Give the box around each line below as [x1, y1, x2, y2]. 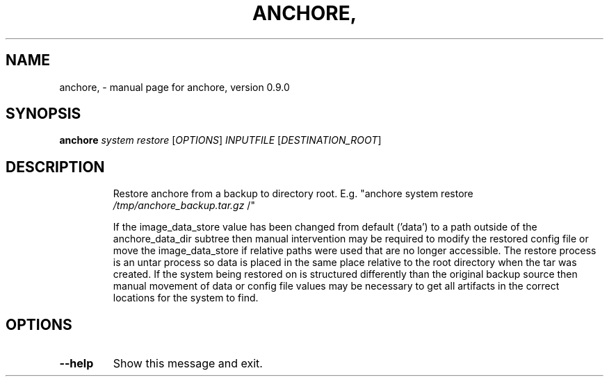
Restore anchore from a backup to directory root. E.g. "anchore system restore [113, 188, 473, 200]
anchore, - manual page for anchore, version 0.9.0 [59, 81, 290, 93]
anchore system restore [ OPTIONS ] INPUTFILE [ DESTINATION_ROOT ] [59, 134, 382, 147]
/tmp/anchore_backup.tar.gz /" [113, 199, 255, 212]
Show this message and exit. [113, 356, 263, 371]
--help [59, 356, 94, 371]
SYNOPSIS [6, 105, 81, 123]
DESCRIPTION [6, 158, 105, 176]
